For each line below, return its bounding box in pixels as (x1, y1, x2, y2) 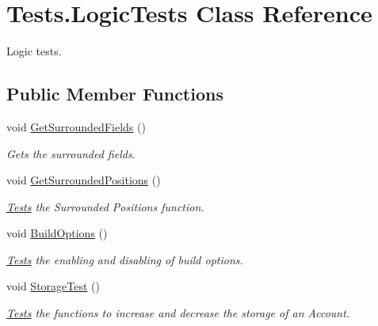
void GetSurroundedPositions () (6, 172, 161, 188)
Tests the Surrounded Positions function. (6, 198, 204, 214)
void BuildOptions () (6, 225, 108, 241)
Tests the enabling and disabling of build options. (6, 251, 243, 267)
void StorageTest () (6, 278, 100, 294)
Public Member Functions (6, 81, 223, 106)
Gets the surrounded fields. (6, 145, 136, 161)
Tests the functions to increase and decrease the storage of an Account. (6, 305, 350, 321)
